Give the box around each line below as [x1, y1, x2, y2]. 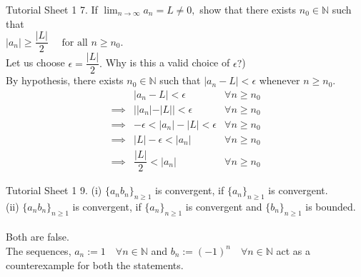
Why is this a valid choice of [105, 55, 230, 70]
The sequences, [6, 243, 71, 258]
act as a [276, 243, 311, 258]
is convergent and [185, 198, 262, 213]
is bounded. [305, 198, 356, 213]
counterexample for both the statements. [6, 257, 184, 272]
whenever [259, 73, 300, 88]
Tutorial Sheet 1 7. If [6, 2, 98, 16]
